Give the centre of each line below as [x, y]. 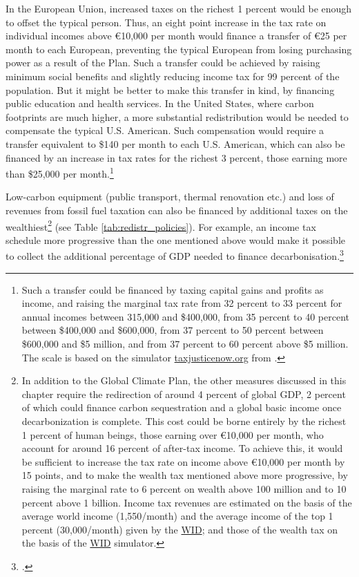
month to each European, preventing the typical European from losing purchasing [179, 49]
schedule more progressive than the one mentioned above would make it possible [176, 239]
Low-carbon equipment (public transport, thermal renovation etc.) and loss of [170, 197]
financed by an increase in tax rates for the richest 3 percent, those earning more [176, 157]
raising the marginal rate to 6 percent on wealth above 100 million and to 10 [184, 488]
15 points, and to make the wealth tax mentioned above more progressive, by [185, 475]
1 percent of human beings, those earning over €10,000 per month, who [173, 434]
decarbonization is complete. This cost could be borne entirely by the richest [184, 421]
